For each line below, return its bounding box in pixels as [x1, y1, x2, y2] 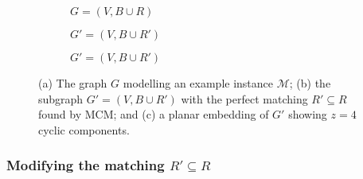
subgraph [38, 90, 84, 107]
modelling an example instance [123, 75, 274, 91]
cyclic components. [38, 121, 130, 138]
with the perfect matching [181, 90, 308, 107]
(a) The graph [38, 75, 107, 91]
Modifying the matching [6, 155, 165, 175]
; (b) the [289, 75, 331, 91]
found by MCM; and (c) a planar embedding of [38, 106, 269, 123]
